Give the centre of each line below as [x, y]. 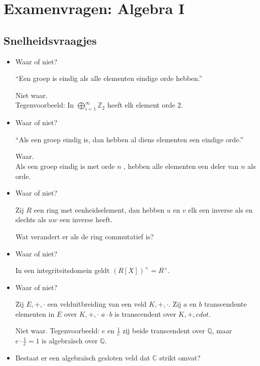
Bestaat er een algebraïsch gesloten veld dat [83, 358]
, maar [222, 331]
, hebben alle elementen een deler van [181, 166]
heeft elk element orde [141, 105]
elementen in [35, 313]
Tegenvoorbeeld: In [45, 105]
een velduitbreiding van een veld [97, 304]
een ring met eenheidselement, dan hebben [99, 209]
